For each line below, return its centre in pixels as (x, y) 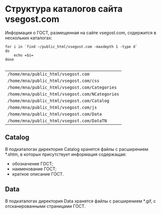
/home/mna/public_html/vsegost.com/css (53, 81)
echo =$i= (24, 55)
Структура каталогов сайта (64, 9)
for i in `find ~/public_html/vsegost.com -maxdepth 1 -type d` (71, 47)
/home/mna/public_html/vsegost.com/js (52, 107)
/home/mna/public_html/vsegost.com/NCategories (64, 94)
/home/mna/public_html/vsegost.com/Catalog (58, 101)
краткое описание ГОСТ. (38, 174)
